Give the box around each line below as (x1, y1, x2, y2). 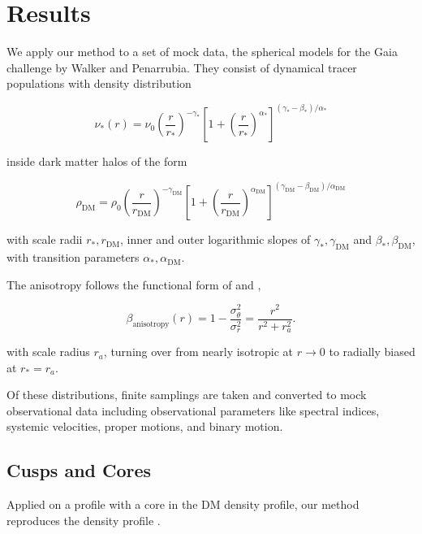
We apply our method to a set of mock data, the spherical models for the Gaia (6, 43, 398, 60)
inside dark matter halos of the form (6, 153, 187, 170)
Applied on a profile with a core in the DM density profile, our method (6, 496, 360, 513)
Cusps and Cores (6, 458, 152, 483)
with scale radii (6, 231, 83, 248)
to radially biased (329, 343, 416, 360)
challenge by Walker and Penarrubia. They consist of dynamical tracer (6, 59, 357, 76)
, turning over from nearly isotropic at (103, 343, 294, 360)
